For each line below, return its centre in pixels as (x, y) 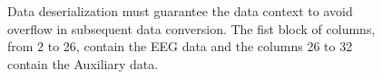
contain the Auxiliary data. (83, 63)
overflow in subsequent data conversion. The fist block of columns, (191, 28)
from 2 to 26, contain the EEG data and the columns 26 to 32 (180, 46)
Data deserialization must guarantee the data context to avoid (180, 11)
